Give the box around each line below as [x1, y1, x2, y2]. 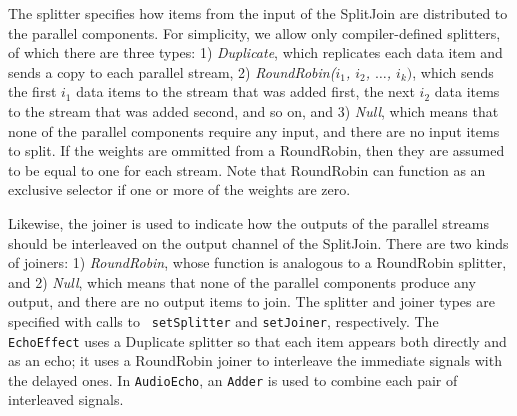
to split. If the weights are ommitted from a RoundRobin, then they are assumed [8, 140, 505, 161]
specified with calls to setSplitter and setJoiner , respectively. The [8, 310, 439, 331]
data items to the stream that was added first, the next [76, 81, 415, 102]
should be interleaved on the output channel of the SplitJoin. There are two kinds [8, 232, 509, 253]
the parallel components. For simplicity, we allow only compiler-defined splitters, [8, 22, 501, 43]
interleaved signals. [8, 389, 124, 410]
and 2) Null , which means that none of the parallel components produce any [8, 271, 476, 292]
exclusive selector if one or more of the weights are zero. [8, 179, 351, 200]
